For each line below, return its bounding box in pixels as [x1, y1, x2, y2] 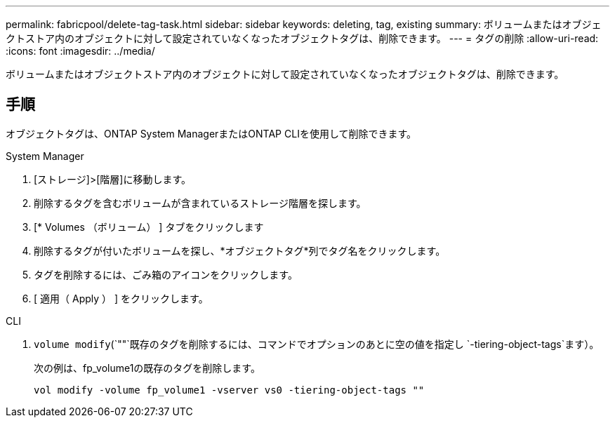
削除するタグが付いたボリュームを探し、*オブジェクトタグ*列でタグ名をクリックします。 [34, 244, 446, 257]
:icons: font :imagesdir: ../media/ [6, 45, 155, 57]
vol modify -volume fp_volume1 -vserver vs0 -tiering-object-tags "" [34, 384, 425, 396]
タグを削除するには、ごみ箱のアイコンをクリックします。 [34, 268, 298, 281]
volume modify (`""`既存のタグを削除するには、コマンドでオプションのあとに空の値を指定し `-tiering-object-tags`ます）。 [34, 337, 600, 350]
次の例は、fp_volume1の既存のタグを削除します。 [34, 361, 260, 374]
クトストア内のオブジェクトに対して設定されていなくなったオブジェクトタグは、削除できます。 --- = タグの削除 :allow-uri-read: [6, 32, 599, 44]
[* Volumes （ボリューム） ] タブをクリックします [34, 220, 264, 233]
